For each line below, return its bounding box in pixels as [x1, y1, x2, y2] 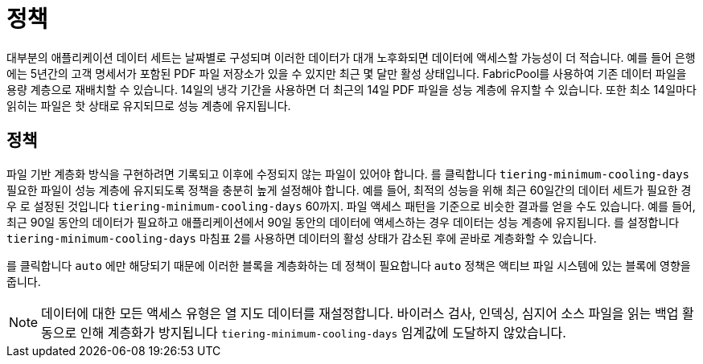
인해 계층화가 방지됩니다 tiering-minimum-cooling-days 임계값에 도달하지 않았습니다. [80, 324, 566, 341]
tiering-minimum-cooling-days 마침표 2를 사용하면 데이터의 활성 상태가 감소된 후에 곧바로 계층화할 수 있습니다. [6, 231, 597, 245]
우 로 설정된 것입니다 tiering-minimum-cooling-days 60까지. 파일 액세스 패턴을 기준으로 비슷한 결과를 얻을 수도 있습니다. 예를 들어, [6, 198, 696, 213]
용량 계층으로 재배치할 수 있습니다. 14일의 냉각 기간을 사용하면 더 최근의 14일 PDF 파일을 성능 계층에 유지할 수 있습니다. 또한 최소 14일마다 [6, 82, 697, 96]
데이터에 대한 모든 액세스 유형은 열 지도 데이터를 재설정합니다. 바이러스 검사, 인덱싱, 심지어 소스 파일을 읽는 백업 [41, 305, 679, 321]
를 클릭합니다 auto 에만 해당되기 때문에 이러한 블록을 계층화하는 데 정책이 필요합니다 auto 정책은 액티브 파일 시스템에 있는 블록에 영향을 [6, 258, 691, 272]
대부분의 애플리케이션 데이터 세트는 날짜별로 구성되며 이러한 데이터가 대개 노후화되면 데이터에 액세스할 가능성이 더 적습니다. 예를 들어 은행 [6, 50, 696, 64]
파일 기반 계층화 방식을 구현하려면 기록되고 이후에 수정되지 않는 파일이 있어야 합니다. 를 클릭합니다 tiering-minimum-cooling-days [6, 166, 690, 181]
